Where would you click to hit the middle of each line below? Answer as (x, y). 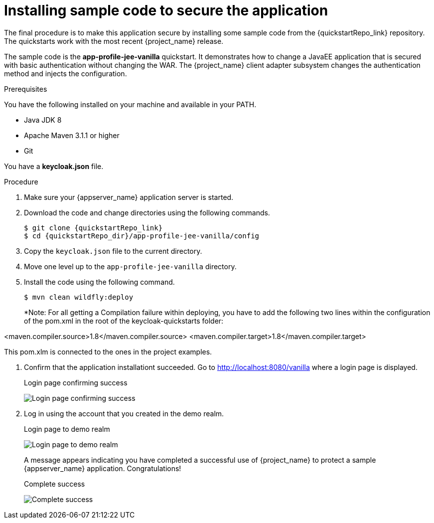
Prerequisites (26, 89)
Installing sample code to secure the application (166, 10)
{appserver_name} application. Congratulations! (103, 468)
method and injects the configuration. (66, 73)
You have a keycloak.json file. (54, 166)
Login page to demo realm (67, 429)
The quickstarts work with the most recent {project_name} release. (114, 41)
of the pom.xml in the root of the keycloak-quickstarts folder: (124, 321)
